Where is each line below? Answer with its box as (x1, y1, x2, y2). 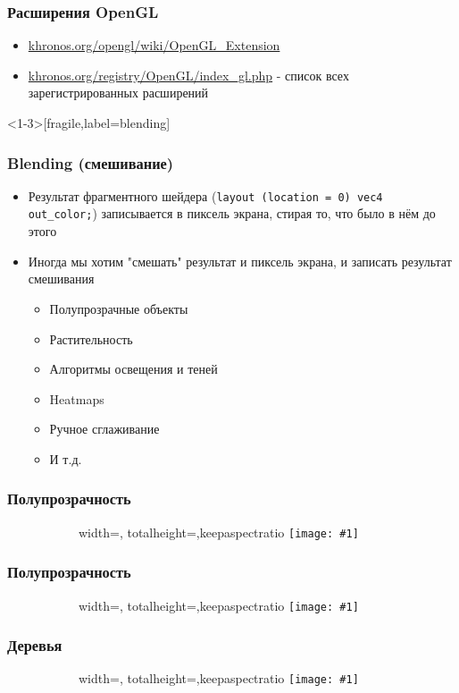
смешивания (28, 269, 95, 288)
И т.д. (49, 449, 82, 468)
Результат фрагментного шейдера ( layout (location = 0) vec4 (28, 186, 383, 205)
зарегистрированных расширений (28, 83, 209, 102)
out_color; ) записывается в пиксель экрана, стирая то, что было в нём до (28, 204, 436, 223)
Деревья (7, 634, 63, 656)
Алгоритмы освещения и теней (49, 359, 218, 378)
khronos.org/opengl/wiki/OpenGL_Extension (28, 36, 280, 55)
